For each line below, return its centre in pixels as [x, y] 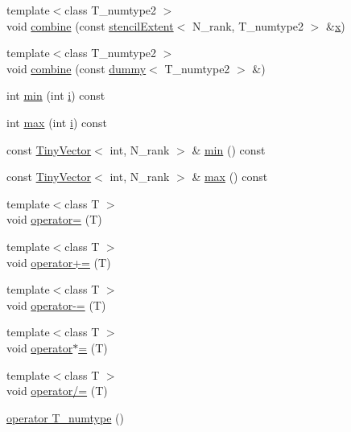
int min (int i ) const [56, 95]
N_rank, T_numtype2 [248, 25]
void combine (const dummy [76, 68]
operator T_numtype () [65, 417]
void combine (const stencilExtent [90, 25]
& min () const [229, 149]
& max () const [230, 177]
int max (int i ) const [57, 122]
